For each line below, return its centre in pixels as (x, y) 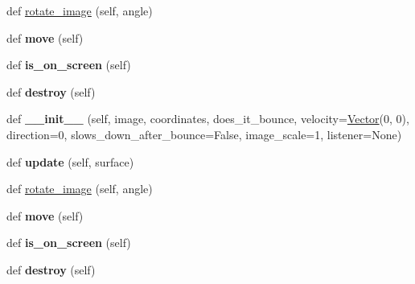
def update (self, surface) (70, 161)
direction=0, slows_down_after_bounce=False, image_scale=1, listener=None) (204, 134)
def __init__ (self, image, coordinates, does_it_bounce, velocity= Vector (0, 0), (208, 119)
